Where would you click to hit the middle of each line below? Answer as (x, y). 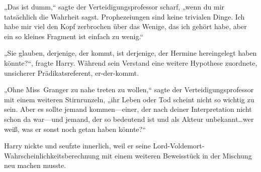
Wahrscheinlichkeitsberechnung (52, 155)
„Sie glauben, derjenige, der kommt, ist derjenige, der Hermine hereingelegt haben (130, 53)
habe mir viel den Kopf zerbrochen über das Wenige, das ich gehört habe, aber (125, 26)
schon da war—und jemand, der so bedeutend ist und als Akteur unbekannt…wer (129, 119)
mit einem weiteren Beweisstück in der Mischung (177, 155)
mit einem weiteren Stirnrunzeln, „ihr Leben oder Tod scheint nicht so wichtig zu (129, 99)
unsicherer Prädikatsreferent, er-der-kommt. (71, 72)
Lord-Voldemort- (179, 146)
